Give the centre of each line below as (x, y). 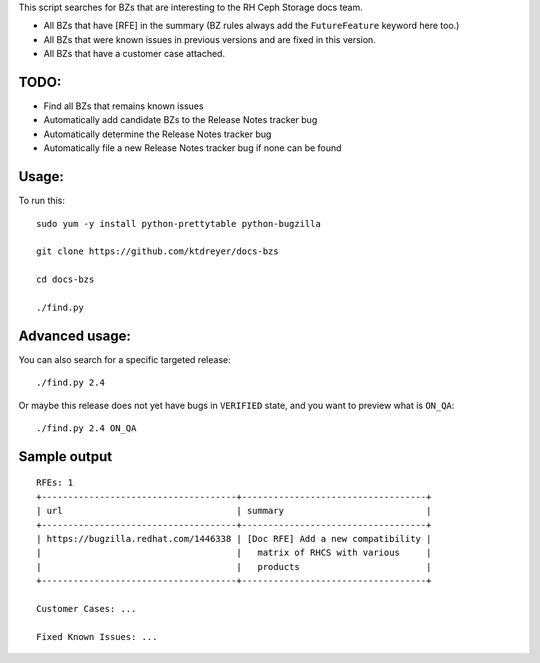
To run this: (41, 201)
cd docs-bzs (65, 279)
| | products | (234, 566)
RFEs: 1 (55, 483)
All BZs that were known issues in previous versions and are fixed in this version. (210, 39)
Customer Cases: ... (86, 608)
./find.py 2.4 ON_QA (86, 428)
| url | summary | (234, 511)
